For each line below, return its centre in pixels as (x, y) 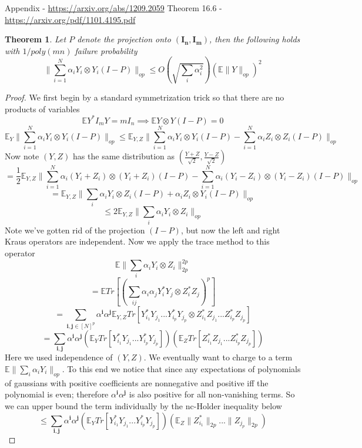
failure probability (106, 50)
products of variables (42, 108)
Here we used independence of (59, 357)
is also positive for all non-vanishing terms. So (212, 394)
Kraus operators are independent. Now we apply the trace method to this (137, 241)
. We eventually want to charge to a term (218, 357)
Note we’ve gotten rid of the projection (75, 230)
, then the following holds (255, 39)
